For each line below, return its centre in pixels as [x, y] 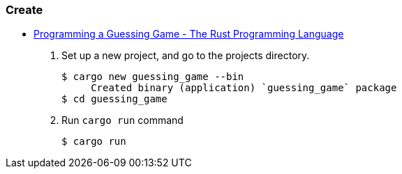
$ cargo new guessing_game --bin [153, 77]
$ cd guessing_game [114, 99]
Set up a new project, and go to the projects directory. [186, 56]
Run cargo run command [122, 120]
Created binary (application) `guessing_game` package [244, 88]
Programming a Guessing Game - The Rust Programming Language [189, 34]
